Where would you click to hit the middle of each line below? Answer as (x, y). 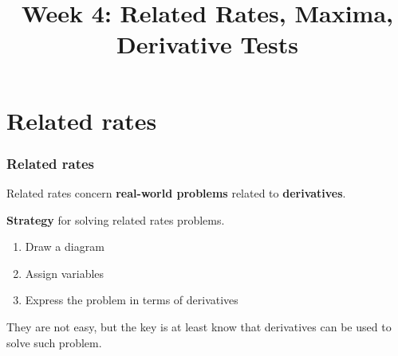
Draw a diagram (65, 246)
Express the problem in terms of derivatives (132, 300)
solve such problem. (54, 342)
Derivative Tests (207, 44)
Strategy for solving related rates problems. (116, 219)
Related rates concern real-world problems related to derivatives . (176, 192)
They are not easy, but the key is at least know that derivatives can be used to (199, 326)
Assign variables (65, 273)
